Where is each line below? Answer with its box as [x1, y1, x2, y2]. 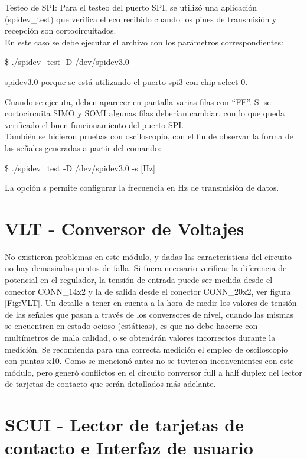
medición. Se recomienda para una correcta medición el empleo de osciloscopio [5, 343, 288, 355]
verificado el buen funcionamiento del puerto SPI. [5, 118, 184, 131]
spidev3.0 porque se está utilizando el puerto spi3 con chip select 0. [5, 75, 248, 87]
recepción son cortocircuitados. [5, 24, 116, 37]
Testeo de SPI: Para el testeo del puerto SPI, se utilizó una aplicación [5, 1, 257, 13]
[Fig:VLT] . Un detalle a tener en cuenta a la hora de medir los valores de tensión [5, 297, 297, 309]
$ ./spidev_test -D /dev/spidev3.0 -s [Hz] [5, 161, 155, 174]
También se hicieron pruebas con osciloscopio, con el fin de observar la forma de [5, 130, 293, 142]
